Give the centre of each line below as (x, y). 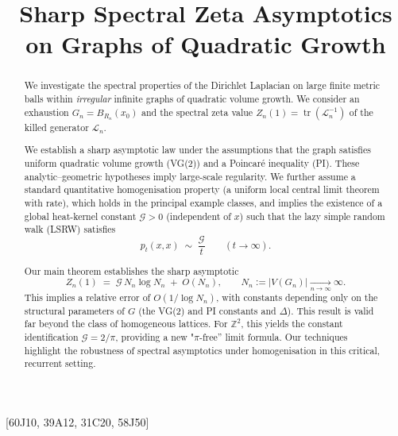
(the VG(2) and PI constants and (207, 310)
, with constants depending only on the (297, 297)
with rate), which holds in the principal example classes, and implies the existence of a (203, 202)
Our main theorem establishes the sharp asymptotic (131, 270)
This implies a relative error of (87, 297)
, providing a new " (155, 337)
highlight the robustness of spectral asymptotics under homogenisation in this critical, (202, 350)
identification (51, 337)
